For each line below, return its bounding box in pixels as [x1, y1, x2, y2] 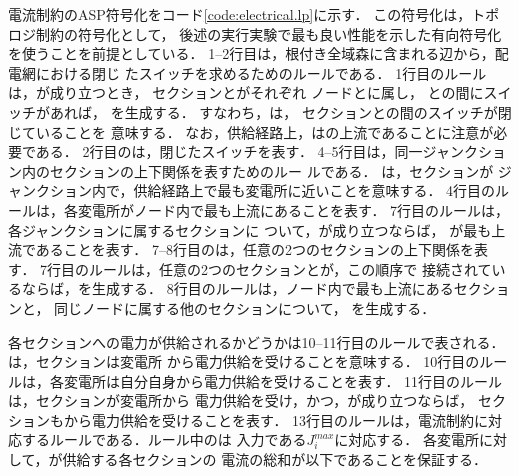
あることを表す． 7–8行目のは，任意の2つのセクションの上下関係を [35, 239, 474, 260]
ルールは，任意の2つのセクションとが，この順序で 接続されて [89, 258, 492, 279]
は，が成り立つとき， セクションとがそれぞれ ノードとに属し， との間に [8, 82, 484, 103]
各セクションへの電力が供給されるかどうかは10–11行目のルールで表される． [8, 331, 505, 352]
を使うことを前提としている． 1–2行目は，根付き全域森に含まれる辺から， [8, 43, 495, 64]
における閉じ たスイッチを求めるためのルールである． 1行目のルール [35, 62, 487, 83]
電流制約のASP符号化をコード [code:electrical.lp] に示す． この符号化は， [8, 4, 472, 24]
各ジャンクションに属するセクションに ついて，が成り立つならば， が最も [8, 219, 492, 240]
